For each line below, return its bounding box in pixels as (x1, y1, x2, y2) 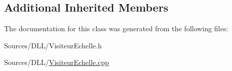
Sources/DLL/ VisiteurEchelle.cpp (4, 57, 109, 67)
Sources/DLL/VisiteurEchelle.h (4, 40, 102, 50)
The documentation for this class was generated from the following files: (4, 23, 228, 34)
